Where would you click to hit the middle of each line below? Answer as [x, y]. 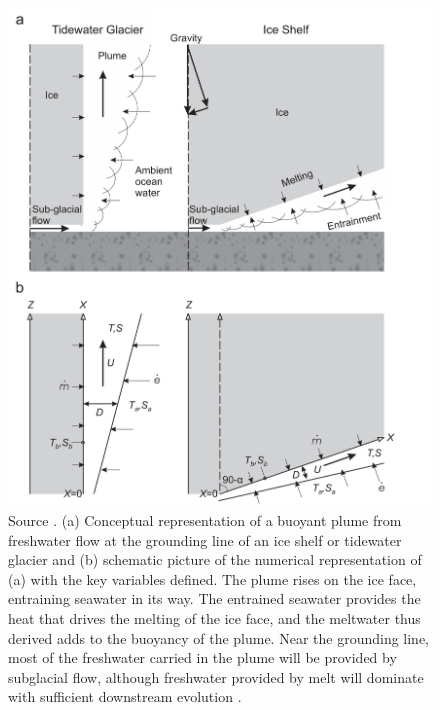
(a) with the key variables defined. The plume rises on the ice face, [212, 578]
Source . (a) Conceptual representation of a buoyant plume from [205, 520]
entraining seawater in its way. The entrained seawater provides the [214, 598]
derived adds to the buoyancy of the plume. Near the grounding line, [219, 637]
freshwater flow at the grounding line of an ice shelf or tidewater [205, 539]
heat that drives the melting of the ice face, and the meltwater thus [214, 618]
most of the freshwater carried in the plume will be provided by [202, 657]
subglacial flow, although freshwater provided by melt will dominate [216, 676]
